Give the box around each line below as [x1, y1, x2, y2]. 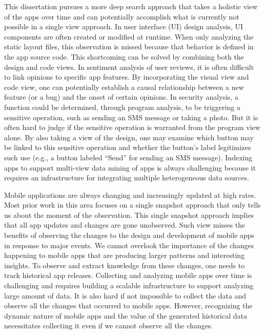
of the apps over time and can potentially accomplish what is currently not [4, 11, 239, 22]
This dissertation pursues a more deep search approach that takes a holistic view [4, 1, 258, 11]
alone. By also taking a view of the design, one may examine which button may [4, 132, 254, 142]
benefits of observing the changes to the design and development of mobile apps [4, 230, 255, 240]
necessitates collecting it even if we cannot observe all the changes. [4, 320, 213, 331]
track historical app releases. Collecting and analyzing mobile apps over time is [4, 270, 252, 281]
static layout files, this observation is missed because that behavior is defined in [4, 41, 254, 52]
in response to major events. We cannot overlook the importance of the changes [4, 239, 254, 250]
